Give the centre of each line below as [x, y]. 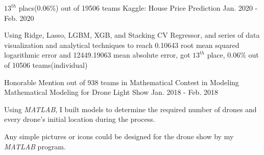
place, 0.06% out [233, 55]
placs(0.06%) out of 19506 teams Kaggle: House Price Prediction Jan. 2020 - [138, 8]
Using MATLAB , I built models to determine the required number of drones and [130, 109]
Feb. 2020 [19, 18]
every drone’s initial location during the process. [80, 119]
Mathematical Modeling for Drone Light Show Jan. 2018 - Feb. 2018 [111, 92]
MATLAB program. [35, 146]
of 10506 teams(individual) [46, 64]
